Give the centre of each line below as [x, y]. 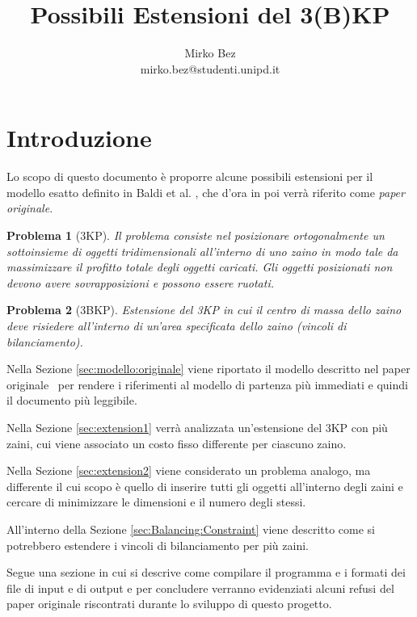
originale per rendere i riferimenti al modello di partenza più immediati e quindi [207, 384]
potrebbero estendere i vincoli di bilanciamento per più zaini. [158, 545]
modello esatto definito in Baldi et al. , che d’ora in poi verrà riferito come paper [206, 192]
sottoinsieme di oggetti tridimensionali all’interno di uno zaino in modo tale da [202, 251]
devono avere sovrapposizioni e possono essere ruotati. [140, 282]
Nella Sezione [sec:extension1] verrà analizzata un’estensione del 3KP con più [197, 427]
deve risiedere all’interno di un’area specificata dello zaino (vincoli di [177, 325]
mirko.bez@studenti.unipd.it [210, 68]
